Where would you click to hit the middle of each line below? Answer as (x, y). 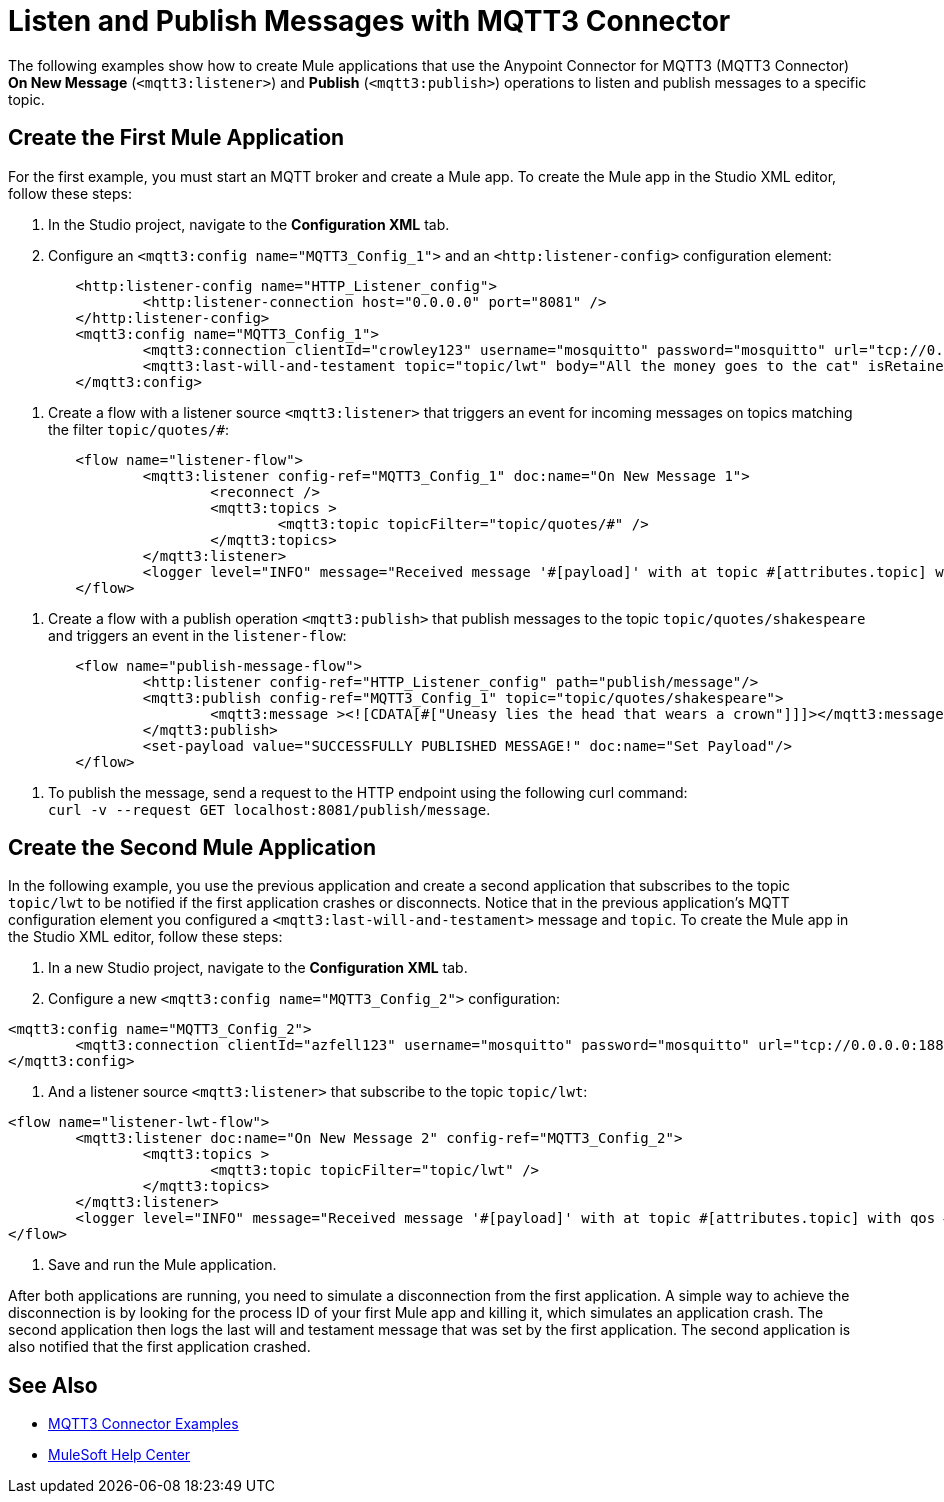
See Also (53, 1385)
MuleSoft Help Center (119, 1455)
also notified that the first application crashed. (159, 1347)
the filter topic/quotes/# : (139, 429)
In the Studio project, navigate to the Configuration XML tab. (249, 224)
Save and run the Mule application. (162, 1265)
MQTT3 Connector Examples (143, 1424)
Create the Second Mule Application (192, 848)
